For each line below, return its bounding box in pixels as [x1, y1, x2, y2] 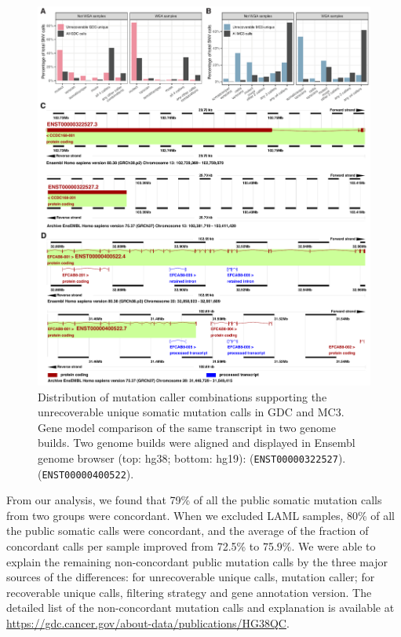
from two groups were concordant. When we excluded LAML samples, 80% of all [6, 507, 396, 523]
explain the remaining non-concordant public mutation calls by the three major [6, 553, 388, 569]
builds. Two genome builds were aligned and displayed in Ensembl [38, 434, 355, 451]
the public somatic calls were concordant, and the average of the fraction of [6, 522, 369, 539]
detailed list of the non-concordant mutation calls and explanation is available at [6, 599, 395, 616]
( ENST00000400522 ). [38, 465, 134, 481]
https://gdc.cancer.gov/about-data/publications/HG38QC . [6, 614, 290, 631]
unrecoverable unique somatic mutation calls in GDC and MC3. [38, 404, 344, 420]
